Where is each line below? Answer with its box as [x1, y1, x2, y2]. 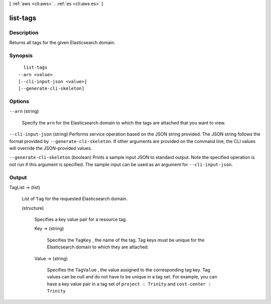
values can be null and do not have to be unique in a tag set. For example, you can [47, 274, 217, 280]
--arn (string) [9, 108, 39, 114]
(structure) [22, 205, 44, 211]
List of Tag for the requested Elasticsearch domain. [22, 196, 128, 202]
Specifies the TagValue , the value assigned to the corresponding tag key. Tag [47, 267, 210, 273]
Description [9, 29, 39, 36]
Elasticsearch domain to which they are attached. [47, 244, 149, 250]
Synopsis [9, 52, 33, 59]
